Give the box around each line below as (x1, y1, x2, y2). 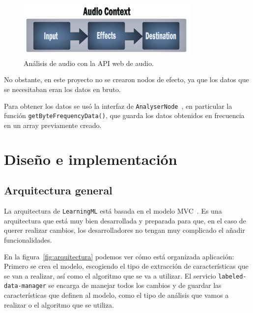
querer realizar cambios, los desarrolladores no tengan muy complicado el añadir (4, 225, 245, 235)
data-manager (4, 282, 46, 290)
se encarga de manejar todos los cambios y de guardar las (48, 280, 222, 290)
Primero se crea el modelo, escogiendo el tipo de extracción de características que (4, 261, 249, 271)
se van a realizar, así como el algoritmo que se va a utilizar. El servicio (4, 270, 216, 281)
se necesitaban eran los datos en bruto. (4, 84, 121, 94)
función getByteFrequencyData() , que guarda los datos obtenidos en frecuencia (4, 110, 245, 121)
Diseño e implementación (4, 149, 177, 169)
